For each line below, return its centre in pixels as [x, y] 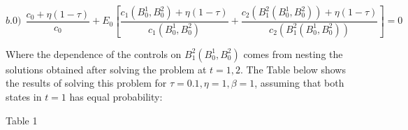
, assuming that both [299, 83]
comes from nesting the [293, 53]
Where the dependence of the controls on [94, 53]
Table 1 [22, 120]
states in [24, 97]
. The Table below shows [293, 69]
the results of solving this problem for [86, 83]
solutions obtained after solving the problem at [106, 69]
